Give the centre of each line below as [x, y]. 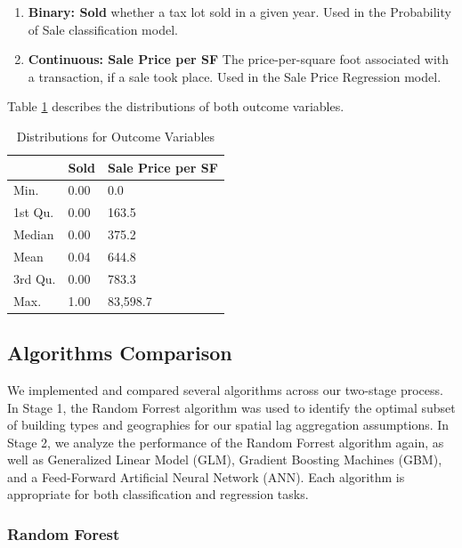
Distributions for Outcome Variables [116, 136]
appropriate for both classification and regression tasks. [158, 494]
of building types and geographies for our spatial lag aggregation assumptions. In [228, 425]
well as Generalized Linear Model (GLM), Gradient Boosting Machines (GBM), [225, 459]
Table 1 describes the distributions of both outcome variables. [176, 106]
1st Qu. [34, 212]
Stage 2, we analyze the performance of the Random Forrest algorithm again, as [226, 442]
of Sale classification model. [103, 29]
